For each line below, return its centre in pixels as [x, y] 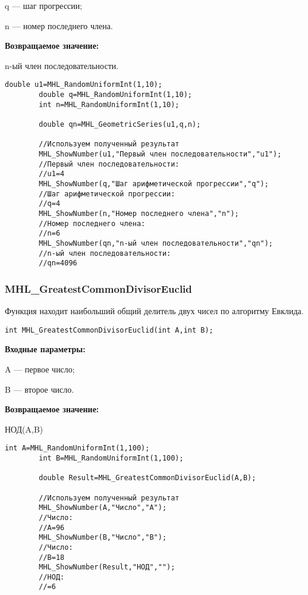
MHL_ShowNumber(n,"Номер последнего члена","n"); [139, 213]
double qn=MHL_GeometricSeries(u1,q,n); [120, 124]
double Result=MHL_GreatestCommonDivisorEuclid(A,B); [147, 478]
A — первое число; [40, 369]
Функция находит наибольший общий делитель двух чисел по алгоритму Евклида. [154, 311]
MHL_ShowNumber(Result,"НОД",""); [107, 567]
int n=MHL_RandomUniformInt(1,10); [109, 104]
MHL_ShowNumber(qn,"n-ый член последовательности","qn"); [156, 243]
